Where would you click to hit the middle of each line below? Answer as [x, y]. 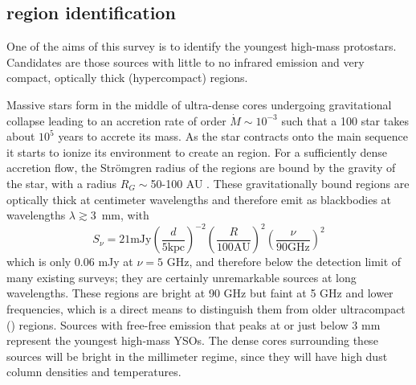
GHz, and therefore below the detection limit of [284, 262]
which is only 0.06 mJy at [70, 262]
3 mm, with [120, 215]
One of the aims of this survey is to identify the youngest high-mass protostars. [202, 46]
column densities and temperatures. [94, 372]
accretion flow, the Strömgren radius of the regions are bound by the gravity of [201, 168]
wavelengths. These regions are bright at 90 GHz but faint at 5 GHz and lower [200, 293]
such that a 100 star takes [345, 120]
